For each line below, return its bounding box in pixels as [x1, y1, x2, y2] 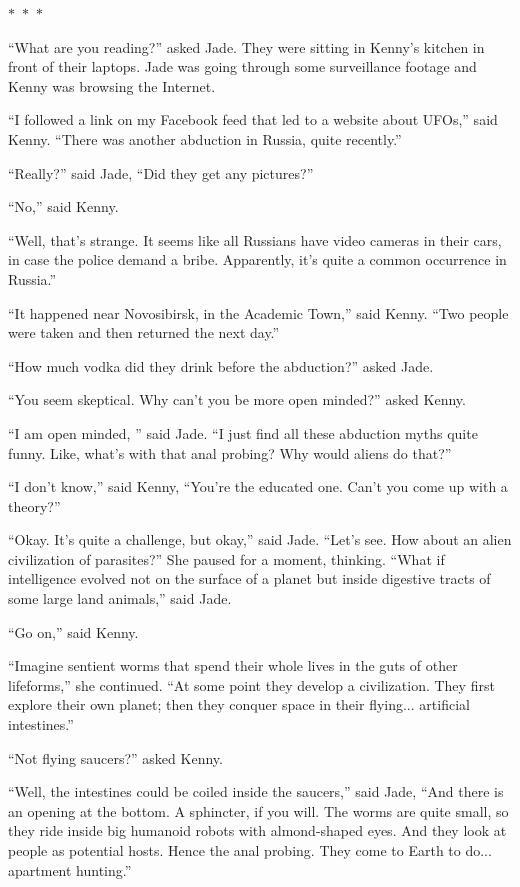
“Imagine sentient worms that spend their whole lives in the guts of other [8, 655, 458, 676]
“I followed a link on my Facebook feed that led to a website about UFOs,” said [8, 109, 498, 130]
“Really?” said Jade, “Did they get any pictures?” [8, 162, 314, 183]
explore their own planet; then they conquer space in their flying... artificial [8, 694, 470, 715]
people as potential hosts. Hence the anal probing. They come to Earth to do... [8, 840, 492, 860]
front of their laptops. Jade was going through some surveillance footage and [8, 56, 477, 77]
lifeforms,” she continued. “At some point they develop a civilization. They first [8, 674, 495, 695]
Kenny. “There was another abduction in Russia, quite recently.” [8, 128, 402, 149]
